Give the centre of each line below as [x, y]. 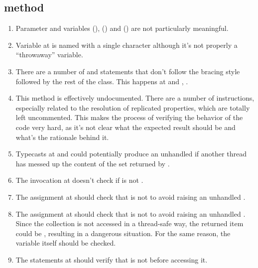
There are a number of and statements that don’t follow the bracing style [128, 71]
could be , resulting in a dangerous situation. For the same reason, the [123, 233]
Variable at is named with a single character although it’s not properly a [127, 45]
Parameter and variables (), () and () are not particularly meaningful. [122, 28]
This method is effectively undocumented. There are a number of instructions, [135, 98]
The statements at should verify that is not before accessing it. [112, 259]
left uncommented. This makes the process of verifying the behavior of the [129, 117]
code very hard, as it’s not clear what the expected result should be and [126, 127]
